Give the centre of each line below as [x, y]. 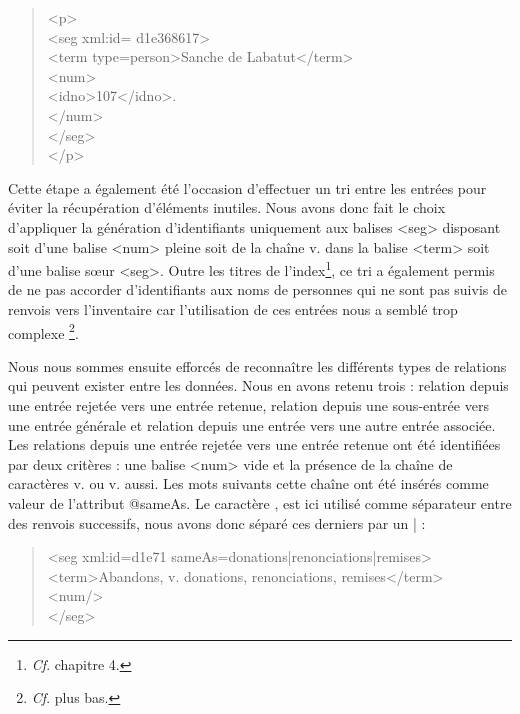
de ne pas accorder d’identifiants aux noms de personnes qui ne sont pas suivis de [257, 289]
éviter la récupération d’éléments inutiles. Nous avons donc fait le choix [227, 207]
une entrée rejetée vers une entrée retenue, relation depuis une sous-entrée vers [248, 405]
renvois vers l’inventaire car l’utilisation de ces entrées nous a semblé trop [233, 308]
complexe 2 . [43, 331]
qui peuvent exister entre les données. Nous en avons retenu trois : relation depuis [258, 385]
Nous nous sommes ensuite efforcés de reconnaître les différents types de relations [257, 365]
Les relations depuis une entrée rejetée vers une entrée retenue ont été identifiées [254, 444]
